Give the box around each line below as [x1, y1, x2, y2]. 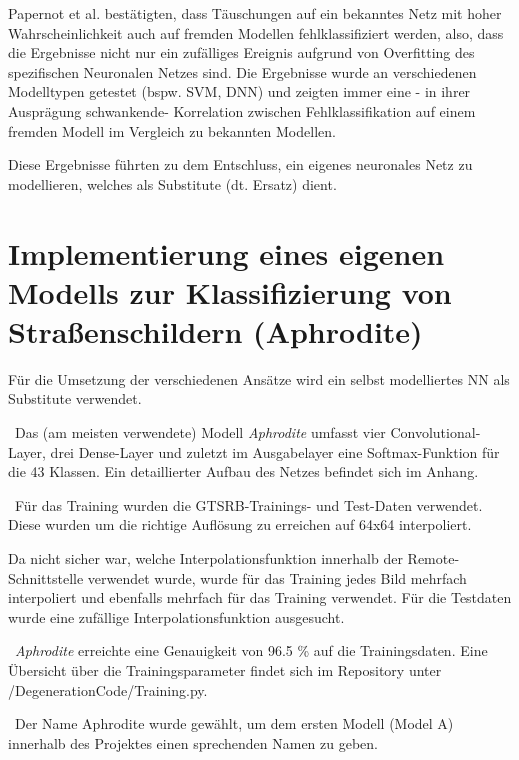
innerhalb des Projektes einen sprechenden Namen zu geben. [8, 732, 378, 753]
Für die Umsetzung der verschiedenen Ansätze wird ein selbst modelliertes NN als [8, 368, 510, 389]
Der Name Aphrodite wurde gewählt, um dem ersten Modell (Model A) [14, 713, 454, 734]
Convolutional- [390, 422, 481, 443]
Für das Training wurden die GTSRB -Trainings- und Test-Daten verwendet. [14, 494, 483, 515]
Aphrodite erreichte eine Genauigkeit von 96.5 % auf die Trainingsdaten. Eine [15, 640, 488, 661]
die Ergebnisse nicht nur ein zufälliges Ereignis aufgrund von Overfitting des [8, 42, 475, 63]
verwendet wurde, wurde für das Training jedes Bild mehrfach [87, 567, 467, 588]
